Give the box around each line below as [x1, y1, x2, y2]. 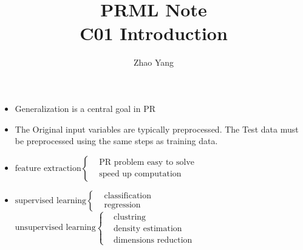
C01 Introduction [80, 21, 228, 46]
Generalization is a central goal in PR [15, 102, 156, 114]
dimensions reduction [114, 236, 192, 245]
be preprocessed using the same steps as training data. [15, 134, 218, 147]
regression [104, 201, 141, 210]
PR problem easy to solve [99, 158, 195, 167]
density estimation [114, 224, 182, 233]
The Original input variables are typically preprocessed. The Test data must [15, 122, 299, 135]
